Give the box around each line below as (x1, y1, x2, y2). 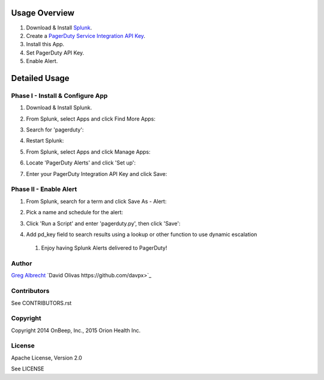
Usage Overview (11, 8, 75, 18)
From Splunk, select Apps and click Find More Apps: (26, 115, 156, 122)
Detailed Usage (11, 73, 70, 83)
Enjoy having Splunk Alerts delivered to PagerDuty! (41, 244, 167, 252)
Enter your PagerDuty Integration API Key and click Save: (26, 170, 167, 177)
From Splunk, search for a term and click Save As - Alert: (26, 198, 167, 205)
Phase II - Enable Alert (11, 185, 77, 193)
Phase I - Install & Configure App (11, 91, 108, 100)
